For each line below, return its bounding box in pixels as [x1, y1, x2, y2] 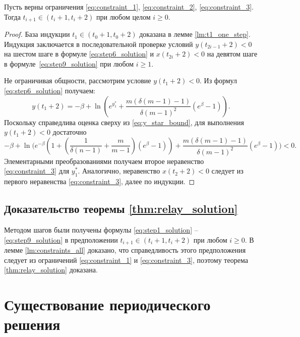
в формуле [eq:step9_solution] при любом [4, 58, 134, 69]
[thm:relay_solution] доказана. [4, 264, 98, 275]
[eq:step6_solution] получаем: [4, 85, 96, 96]
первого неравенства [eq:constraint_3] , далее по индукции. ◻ [4, 176, 195, 187]
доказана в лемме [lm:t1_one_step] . [139, 29, 251, 39]
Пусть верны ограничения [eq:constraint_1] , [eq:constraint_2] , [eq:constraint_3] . [4, 2, 254, 12]
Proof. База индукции [4, 29, 70, 39]
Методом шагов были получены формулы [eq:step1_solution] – [4, 224, 198, 235]
